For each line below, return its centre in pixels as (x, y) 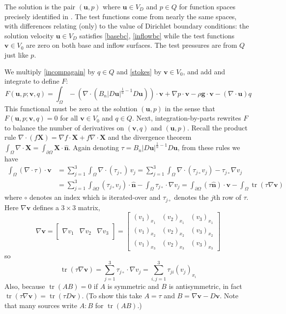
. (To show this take (112, 296)
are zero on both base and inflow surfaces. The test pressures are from (132, 45)
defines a (46, 207)
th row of (227, 197)
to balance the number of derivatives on (64, 127)
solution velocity (29, 35)
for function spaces (207, 6)
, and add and (204, 71)
